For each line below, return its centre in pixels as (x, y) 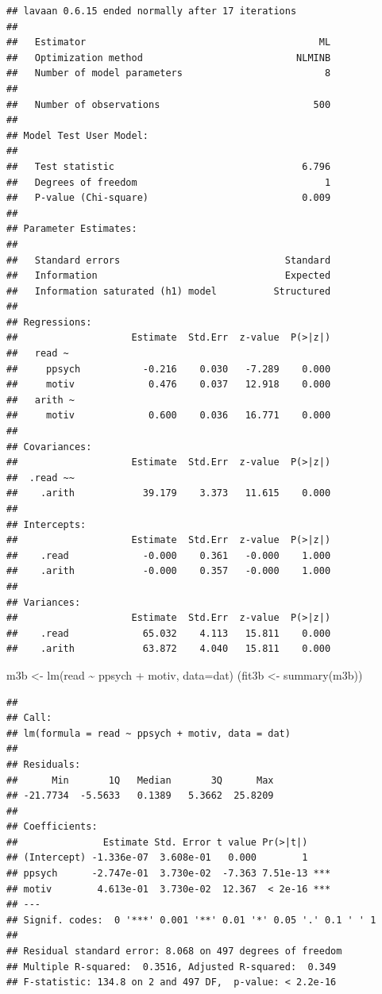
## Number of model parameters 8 (169, 73)
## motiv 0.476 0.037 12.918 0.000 (169, 385)
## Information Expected (169, 276)
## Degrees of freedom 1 (169, 182)
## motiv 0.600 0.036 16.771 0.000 (169, 416)
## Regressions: (49, 322)
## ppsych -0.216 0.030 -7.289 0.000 (169, 369)
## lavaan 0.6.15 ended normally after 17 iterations (152, 11)
